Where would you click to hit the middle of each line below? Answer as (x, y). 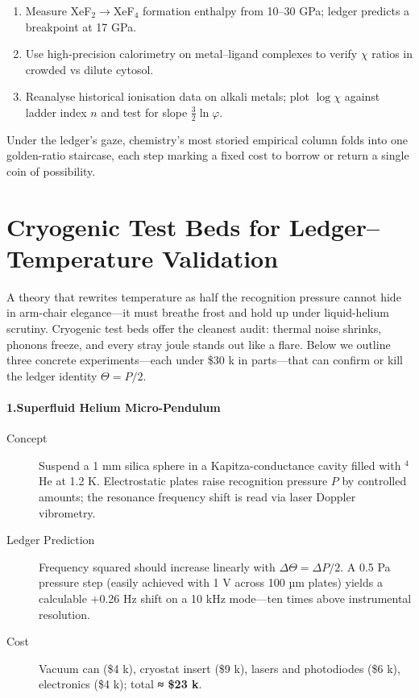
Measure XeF (58, 10)
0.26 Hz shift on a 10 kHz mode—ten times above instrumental (255, 598)
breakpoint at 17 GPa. (81, 26)
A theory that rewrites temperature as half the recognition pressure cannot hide (204, 296)
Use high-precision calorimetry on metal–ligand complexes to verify (191, 54)
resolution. (64, 614)
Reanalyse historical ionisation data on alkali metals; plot (167, 96)
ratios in (392, 54)
